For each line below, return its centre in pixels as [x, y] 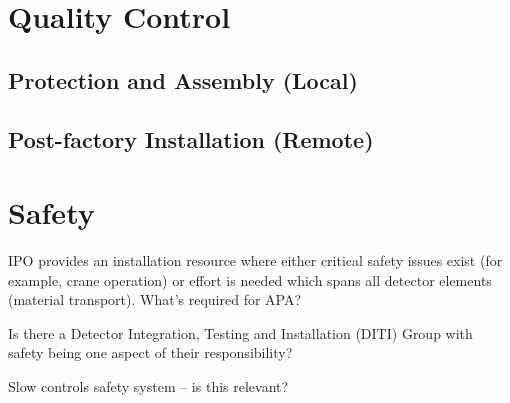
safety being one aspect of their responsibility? [150, 352]
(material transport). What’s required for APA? [155, 299]
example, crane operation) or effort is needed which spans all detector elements [250, 279]
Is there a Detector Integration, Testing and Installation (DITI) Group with [240, 332]
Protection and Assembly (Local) [183, 79]
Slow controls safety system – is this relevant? [148, 386]
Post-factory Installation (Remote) [191, 138]
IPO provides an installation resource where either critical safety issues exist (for [255, 260]
